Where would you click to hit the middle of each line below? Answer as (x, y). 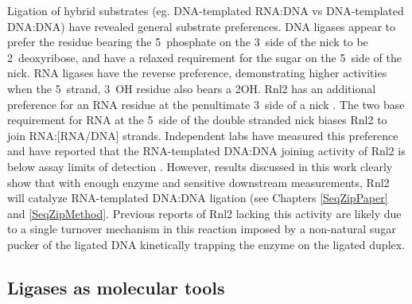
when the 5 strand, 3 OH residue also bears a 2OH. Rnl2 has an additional (192, 88)
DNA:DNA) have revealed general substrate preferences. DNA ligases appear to (202, 26)
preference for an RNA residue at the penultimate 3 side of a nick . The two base (206, 104)
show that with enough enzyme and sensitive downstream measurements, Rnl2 (198, 182)
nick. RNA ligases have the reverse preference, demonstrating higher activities (197, 73)
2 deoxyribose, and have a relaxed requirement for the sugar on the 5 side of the (204, 57)
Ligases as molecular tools (116, 287)
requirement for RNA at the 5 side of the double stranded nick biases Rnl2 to (197, 120)
